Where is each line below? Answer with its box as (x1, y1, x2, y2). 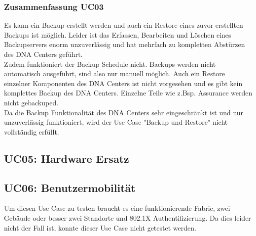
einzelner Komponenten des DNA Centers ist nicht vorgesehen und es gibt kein (4, 78, 243, 88)
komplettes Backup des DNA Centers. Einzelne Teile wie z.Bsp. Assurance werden (4, 88, 253, 98)
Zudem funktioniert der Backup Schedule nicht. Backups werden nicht (4, 58, 216, 69)
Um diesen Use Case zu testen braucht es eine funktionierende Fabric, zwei (4, 203, 230, 213)
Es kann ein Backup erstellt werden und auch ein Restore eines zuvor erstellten (4, 20, 243, 30)
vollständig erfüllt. (4, 126, 59, 137)
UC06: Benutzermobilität (4, 180, 136, 195)
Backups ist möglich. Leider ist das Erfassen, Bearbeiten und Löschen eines (4, 29, 231, 40)
